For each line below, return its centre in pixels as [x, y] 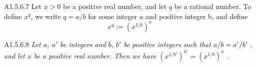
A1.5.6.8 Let [23, 44]
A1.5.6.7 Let [23, 6]
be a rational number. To [213, 6]
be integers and [83, 44]
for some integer [113, 16]
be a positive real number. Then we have [95, 55]
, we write [46, 16]
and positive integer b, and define [197, 16]
